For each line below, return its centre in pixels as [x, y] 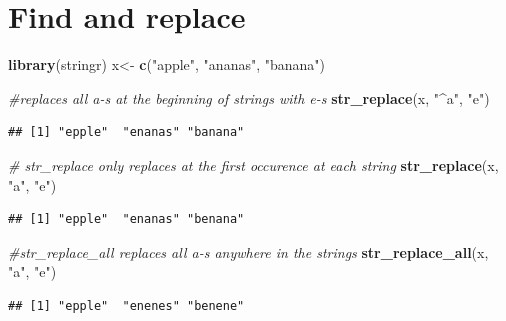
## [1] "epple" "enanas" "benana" [126, 219]
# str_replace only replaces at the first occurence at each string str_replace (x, [253, 164]
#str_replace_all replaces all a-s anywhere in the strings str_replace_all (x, [248, 251]
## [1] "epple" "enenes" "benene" [126, 305]
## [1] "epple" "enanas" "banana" [126, 132]
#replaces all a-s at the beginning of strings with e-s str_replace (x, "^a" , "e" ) [249, 97]
